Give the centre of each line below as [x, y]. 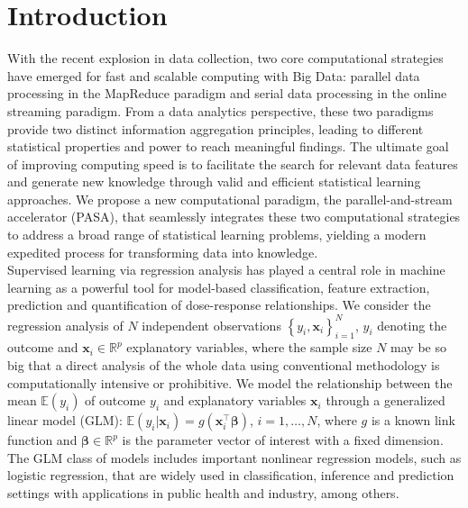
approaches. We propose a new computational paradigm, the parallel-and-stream [230, 199]
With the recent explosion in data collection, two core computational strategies [225, 58]
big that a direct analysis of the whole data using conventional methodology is [224, 364]
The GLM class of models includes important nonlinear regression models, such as [234, 457]
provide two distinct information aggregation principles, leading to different [216, 128]
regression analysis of [65, 325]
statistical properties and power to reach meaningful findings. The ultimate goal [228, 146]
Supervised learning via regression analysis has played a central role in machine [226, 270]
